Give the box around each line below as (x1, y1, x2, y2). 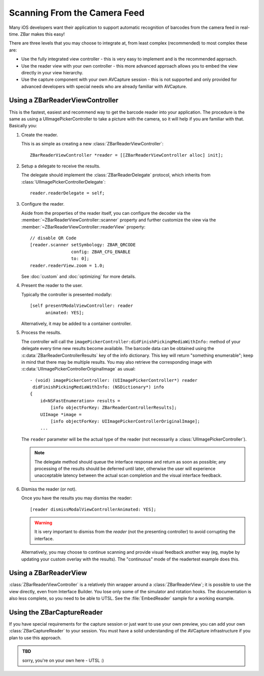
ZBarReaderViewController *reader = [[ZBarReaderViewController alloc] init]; (30, 152, 223, 158)
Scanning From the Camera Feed (9, 7, 145, 18)
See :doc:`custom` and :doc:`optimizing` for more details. (21, 274, 136, 279)
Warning (34, 519, 52, 526)
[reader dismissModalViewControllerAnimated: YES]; (30, 507, 156, 512)
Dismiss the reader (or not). (21, 486, 77, 492)
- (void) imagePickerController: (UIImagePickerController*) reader (30, 377, 198, 383)
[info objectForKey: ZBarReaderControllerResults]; (50, 405, 177, 411)
